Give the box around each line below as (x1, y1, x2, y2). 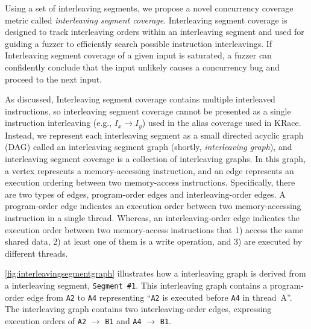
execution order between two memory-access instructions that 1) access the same (5, 223, 303, 236)
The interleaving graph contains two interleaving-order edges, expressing (5, 302, 272, 315)
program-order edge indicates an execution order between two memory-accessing (5, 199, 301, 212)
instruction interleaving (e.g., (5, 116, 112, 129)
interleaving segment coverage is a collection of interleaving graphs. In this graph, (5, 152, 306, 164)
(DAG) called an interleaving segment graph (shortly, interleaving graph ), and (5, 140, 292, 153)
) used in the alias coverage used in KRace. (142, 116, 301, 129)
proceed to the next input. (5, 72, 102, 85)
